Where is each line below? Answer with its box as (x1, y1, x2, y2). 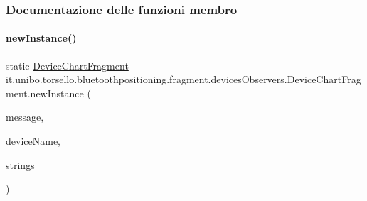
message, (6, 109, 44, 124)
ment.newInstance (6, 85, 84, 100)
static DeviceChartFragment (6, 58, 129, 72)
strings (6, 157, 35, 172)
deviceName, (6, 134, 60, 148)
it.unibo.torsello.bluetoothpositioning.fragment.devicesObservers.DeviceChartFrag (6, 72, 361, 87)
